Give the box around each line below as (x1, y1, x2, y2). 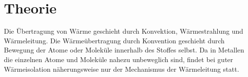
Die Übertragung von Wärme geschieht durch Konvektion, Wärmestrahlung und (4, 26, 244, 36)
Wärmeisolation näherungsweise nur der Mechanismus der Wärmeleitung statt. (4, 64, 239, 74)
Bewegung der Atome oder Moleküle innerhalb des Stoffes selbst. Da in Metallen (4, 45, 245, 55)
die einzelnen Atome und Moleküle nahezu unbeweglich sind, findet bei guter (4, 54, 233, 64)
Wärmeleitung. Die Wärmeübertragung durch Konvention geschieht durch (4, 35, 225, 45)
